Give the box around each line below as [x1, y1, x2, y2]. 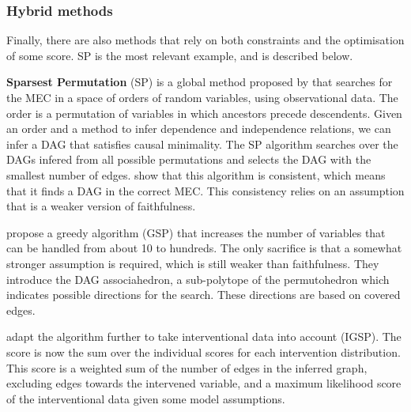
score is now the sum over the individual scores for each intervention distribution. [6, 343, 401, 360]
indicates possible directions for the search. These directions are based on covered [6, 286, 401, 303]
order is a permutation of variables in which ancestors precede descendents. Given [6, 104, 402, 121]
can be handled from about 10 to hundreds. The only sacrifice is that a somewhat [6, 240, 402, 256]
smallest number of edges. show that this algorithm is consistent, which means [6, 166, 386, 183]
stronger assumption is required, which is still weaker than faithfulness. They [6, 255, 379, 271]
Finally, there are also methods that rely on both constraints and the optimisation [6, 32, 405, 48]
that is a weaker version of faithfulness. [6, 198, 196, 214]
